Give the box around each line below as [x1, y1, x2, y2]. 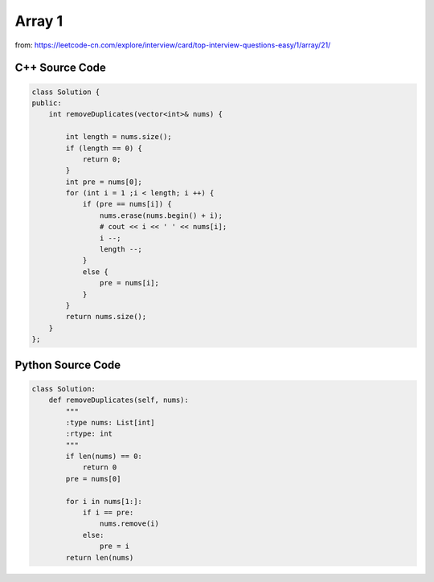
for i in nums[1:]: [65, 497, 142, 506]
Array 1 [14, 12, 63, 30]
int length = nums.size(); [65, 133, 172, 141]
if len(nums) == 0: [65, 452, 142, 461]
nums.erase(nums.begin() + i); [99, 211, 223, 220]
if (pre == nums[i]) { [82, 199, 172, 209]
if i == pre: [82, 508, 134, 518]
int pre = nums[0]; [65, 177, 142, 186]
